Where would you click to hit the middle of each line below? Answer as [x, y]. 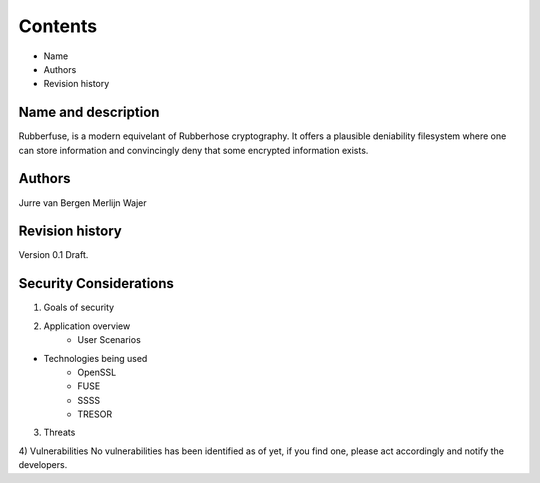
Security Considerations [96, 283]
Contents [58, 26]
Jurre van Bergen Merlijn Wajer [82, 202]
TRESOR [95, 414]
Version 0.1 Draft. [53, 255]
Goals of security [79, 307]
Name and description [89, 112]
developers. [43, 465]
